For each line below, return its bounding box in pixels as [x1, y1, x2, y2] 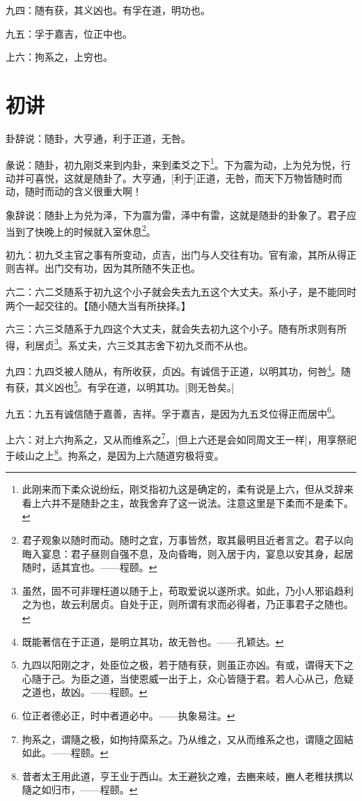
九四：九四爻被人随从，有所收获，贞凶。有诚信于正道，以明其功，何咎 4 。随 [6, 362, 351, 378]
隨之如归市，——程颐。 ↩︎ [22, 782, 138, 797]
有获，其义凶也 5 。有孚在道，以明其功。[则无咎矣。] [6, 378, 235, 394]
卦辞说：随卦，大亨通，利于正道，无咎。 [6, 130, 191, 145]
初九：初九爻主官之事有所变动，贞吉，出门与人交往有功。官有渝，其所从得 [6, 247, 347, 261]
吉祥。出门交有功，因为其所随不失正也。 [15, 261, 200, 275]
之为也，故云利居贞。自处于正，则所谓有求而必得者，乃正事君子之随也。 [22, 597, 354, 611]
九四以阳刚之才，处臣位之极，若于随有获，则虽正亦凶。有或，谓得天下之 [22, 657, 354, 672]
